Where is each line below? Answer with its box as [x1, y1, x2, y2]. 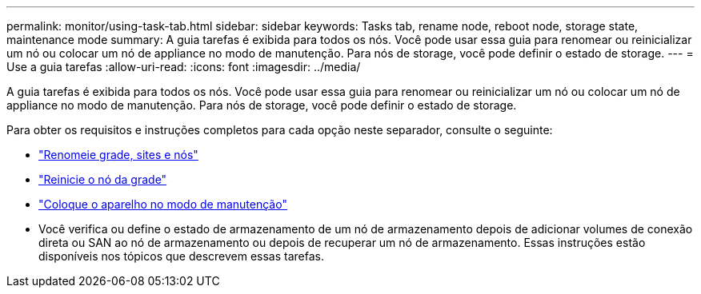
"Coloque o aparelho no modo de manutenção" [38, 197, 287, 211]
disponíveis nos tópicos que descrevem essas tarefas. [38, 249, 325, 263]
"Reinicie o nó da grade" [38, 173, 167, 186]
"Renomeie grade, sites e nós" [38, 148, 198, 161]
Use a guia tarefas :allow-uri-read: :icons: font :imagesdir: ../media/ [6, 60, 361, 73]
